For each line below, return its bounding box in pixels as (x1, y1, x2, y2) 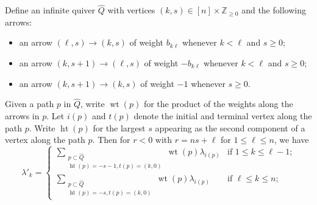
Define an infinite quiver (5, 4, 96, 16)
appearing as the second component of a (155, 121, 305, 134)
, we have (274, 133, 309, 146)
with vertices (107, 4, 155, 16)
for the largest (93, 121, 146, 134)
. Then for (92, 133, 130, 146)
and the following (241, 4, 306, 16)
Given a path (5, 97, 54, 110)
